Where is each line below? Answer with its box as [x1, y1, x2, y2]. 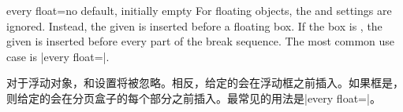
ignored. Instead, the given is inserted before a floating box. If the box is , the [6, 17, 382, 34]
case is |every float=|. [6, 48, 110, 64]
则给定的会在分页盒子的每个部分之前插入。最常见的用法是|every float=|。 [6, 89, 381, 106]
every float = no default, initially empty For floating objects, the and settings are [6, 2, 392, 18]
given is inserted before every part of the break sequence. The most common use [6, 33, 395, 49]
